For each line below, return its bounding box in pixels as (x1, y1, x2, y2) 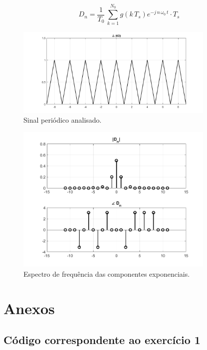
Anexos (3, 298, 55, 318)
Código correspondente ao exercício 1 (3, 332, 201, 348)
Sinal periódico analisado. (23, 115, 102, 125)
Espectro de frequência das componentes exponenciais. (23, 268, 190, 279)
